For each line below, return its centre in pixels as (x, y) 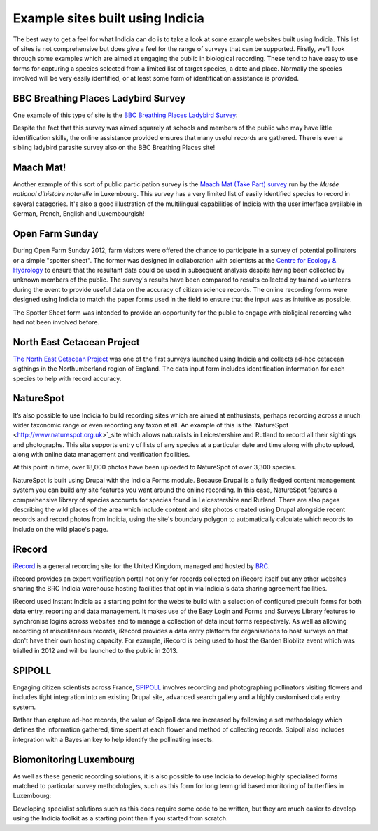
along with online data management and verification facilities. (101, 455)
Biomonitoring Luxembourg (74, 759)
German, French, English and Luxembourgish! (79, 214)
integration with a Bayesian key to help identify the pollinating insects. (114, 739)
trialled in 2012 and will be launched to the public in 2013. (96, 650)
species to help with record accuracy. (67, 378)
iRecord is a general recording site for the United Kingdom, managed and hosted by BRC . (141, 566)
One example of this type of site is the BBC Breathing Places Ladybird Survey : (125, 115)
